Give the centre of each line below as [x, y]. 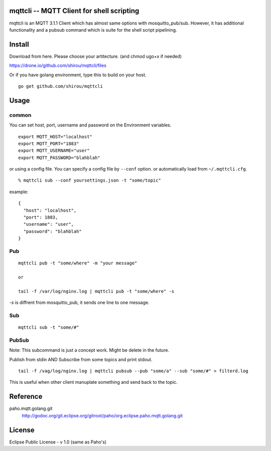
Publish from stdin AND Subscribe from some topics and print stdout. [81, 359]
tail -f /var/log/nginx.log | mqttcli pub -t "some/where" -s [96, 291]
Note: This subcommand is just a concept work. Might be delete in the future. [89, 350]
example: [19, 192]
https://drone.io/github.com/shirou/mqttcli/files [58, 66]
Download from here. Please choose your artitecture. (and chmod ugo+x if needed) [96, 56]
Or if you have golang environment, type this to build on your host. [78, 75]
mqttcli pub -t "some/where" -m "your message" [78, 263]
